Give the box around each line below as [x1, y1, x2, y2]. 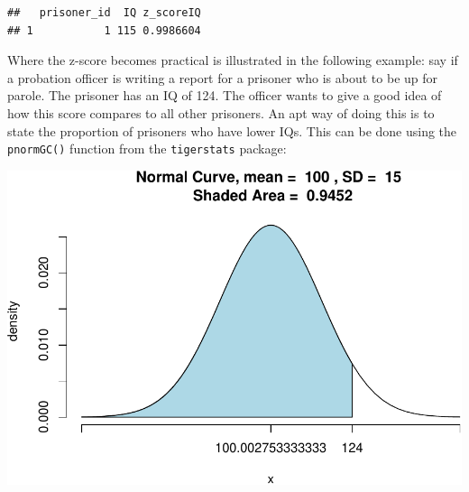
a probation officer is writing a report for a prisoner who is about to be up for [7, 68, 438, 87]
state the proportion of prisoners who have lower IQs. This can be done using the [7, 121, 457, 140]
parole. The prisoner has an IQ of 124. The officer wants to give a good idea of [7, 86, 442, 105]
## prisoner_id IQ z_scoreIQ [7, 6, 201, 19]
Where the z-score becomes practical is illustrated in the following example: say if [7, 51, 458, 70]
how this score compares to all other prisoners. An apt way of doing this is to [7, 103, 435, 122]
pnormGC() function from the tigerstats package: [7, 139, 287, 158]
